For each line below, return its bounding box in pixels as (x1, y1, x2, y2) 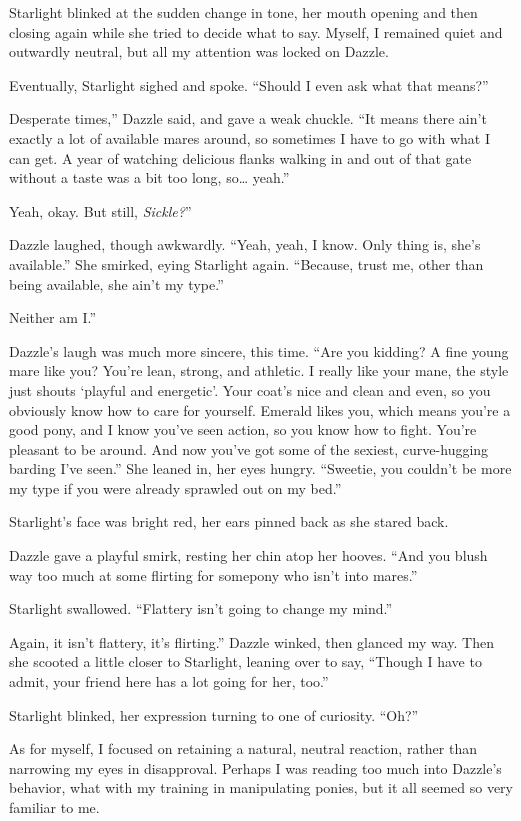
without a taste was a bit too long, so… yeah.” (9, 167, 290, 188)
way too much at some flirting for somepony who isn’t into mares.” (9, 564, 418, 585)
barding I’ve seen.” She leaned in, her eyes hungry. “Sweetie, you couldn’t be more (9, 458, 512, 479)
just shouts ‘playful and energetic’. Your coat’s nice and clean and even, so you (9, 379, 491, 400)
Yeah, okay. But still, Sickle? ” (9, 200, 192, 221)
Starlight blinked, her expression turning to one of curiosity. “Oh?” (9, 704, 419, 725)
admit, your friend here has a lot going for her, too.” (9, 671, 329, 692)
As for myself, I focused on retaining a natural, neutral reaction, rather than (9, 738, 477, 759)
